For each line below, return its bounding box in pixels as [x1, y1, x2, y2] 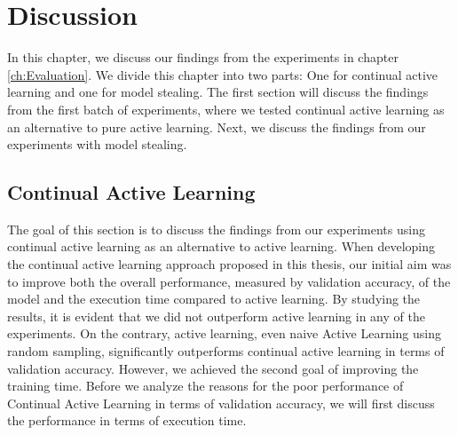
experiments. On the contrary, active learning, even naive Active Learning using [7, 324, 441, 343]
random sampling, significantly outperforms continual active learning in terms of [7, 342, 445, 360]
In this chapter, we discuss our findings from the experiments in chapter [7, 48, 399, 67]
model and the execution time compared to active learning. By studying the [7, 289, 421, 308]
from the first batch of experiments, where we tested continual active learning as [7, 99, 445, 118]
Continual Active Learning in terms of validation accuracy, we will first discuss [7, 393, 435, 412]
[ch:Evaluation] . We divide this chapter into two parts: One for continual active [7, 65, 438, 83]
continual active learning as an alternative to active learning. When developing [7, 237, 436, 256]
